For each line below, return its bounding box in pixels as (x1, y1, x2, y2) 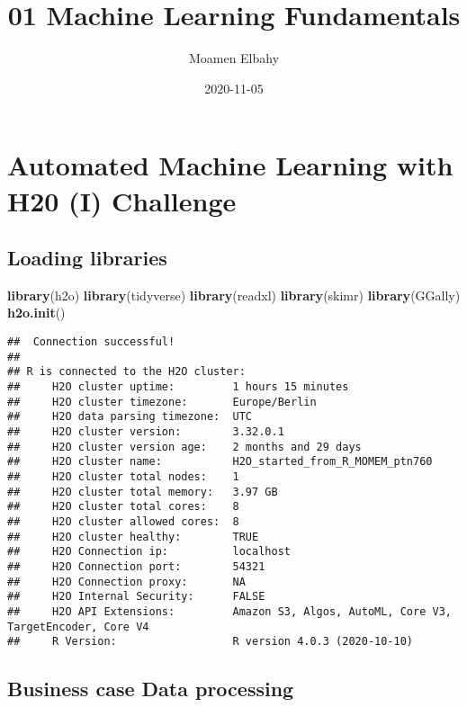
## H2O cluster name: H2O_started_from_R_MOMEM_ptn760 (7, 455, 433, 469)
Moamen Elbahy (188, 49, 280, 67)
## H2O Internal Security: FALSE (7, 590, 265, 604)
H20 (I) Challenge (7, 182, 237, 219)
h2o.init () (7, 303, 66, 322)
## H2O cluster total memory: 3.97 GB (7, 485, 278, 498)
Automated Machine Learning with (7, 147, 454, 183)
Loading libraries (7, 244, 167, 272)
